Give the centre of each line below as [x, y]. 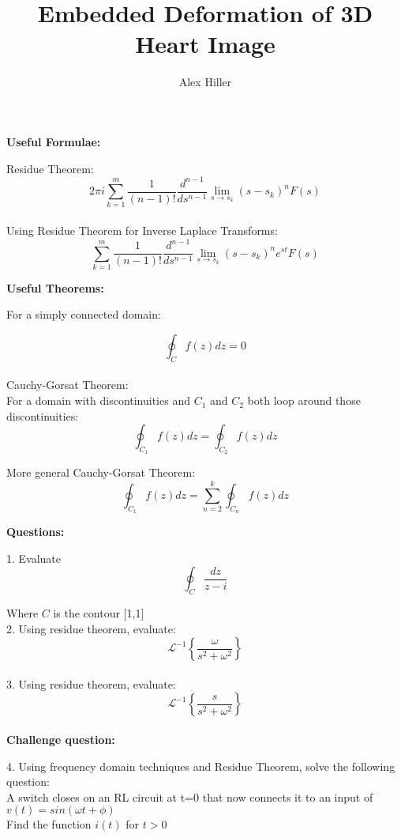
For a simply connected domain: [84, 314]
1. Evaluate [34, 558]
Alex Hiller [205, 82]
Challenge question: [61, 739]
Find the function [49, 824]
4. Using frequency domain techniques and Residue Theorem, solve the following [201, 766]
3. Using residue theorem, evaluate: [91, 683]
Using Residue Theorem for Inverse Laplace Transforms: [142, 230]
